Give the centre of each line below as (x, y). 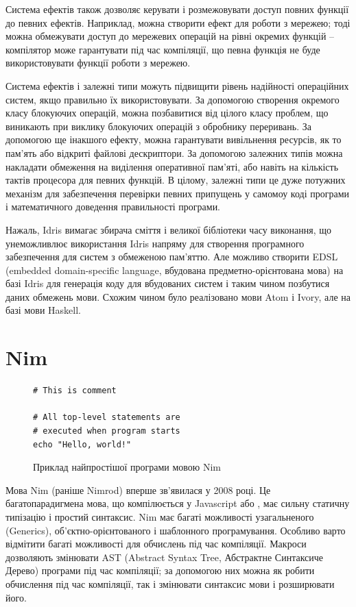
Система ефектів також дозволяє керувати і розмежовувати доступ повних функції (177, 9)
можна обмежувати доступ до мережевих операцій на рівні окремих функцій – (170, 36)
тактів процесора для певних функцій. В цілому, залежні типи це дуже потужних (176, 180)
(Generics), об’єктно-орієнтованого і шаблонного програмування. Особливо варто (176, 530)
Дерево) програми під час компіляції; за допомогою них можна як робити (160, 570)
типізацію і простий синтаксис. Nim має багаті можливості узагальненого (160, 516)
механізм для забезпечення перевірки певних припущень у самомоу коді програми (178, 193)
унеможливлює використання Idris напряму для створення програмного (155, 243)
